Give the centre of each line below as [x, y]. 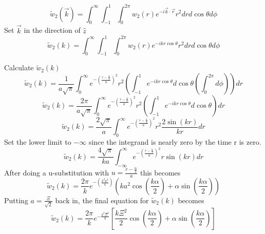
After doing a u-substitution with [57, 172]
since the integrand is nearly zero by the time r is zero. [175, 142]
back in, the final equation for [102, 200]
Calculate [19, 67]
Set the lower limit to [38, 142]
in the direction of [52, 30]
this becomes [160, 172]
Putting [16, 200]
